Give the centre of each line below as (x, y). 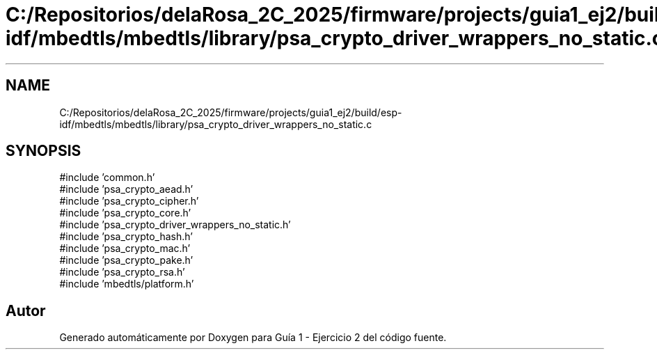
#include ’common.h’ (107, 177)
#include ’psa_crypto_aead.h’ (126, 189)
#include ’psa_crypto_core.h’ (125, 213)
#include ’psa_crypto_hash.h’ (126, 237)
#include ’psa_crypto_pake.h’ (126, 260)
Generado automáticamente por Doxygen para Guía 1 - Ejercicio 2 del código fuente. (253, 338)
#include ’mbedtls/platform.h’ (127, 284)
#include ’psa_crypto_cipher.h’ (129, 201)
